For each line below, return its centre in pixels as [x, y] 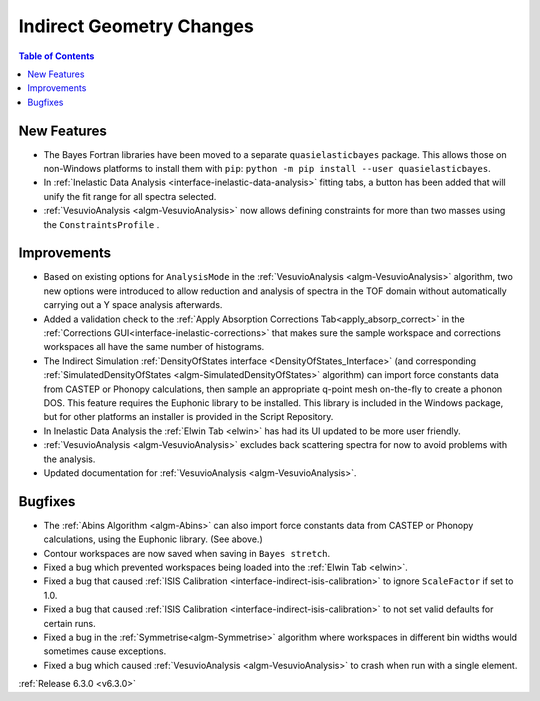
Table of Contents [56, 56]
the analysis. [69, 459]
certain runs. [70, 623]
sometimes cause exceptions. [105, 651]
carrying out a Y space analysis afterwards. [133, 305]
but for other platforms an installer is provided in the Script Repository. [188, 417]
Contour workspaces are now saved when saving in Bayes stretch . [186, 553]
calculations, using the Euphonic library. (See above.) [153, 539]
